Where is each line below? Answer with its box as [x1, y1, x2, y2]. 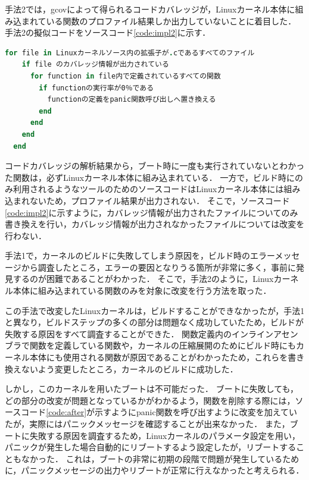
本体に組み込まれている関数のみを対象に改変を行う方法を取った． [13, 284, 271, 297]
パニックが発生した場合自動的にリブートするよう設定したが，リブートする [5, 441, 296, 453]
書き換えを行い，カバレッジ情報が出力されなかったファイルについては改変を [5, 218, 305, 230]
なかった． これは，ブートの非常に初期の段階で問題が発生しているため [21, 452, 299, 465]
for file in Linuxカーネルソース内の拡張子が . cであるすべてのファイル [5, 48, 255, 57]
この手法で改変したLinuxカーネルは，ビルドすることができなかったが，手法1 [5, 304, 305, 316]
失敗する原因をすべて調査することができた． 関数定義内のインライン [5, 327, 274, 340]
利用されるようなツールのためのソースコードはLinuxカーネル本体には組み [13, 183, 301, 195]
